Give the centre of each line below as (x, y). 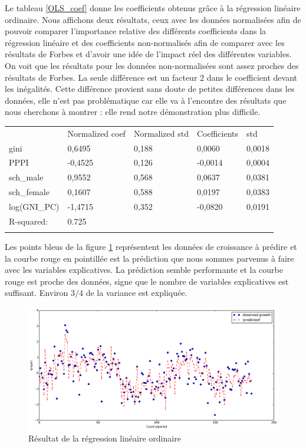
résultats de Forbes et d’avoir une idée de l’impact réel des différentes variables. (148, 54)
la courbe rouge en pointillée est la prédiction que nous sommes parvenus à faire (149, 258)
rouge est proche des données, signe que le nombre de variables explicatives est (147, 281)
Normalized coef (96, 133)
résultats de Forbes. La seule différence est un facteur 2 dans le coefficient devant (151, 77)
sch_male (26, 177)
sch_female (29, 192)
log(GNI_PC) (34, 206)
